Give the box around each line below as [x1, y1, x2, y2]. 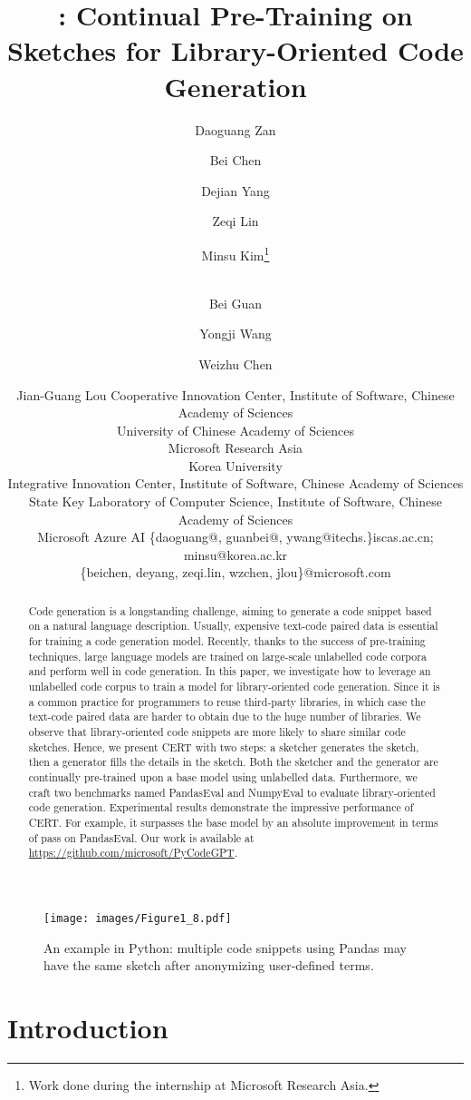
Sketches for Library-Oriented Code [7, 32, 464, 69]
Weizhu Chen [198, 354, 273, 373]
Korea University [188, 456, 283, 475]
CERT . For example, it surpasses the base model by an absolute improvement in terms [28, 815, 438, 830]
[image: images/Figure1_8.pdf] [43, 911, 232, 925]
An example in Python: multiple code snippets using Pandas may [43, 938, 407, 957]
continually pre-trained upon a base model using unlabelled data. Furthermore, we [28, 770, 418, 785]
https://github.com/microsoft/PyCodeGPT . [28, 845, 237, 860]
